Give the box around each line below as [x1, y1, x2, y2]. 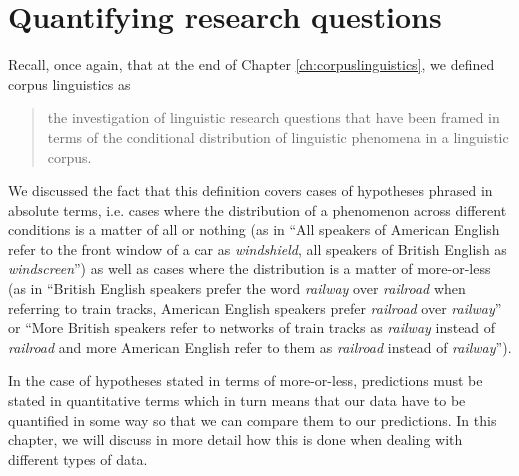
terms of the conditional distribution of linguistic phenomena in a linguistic [47, 126, 509, 147]
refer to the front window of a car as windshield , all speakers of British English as [8, 238, 507, 259]
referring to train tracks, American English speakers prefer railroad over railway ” [8, 297, 502, 318]
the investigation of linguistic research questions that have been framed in [47, 107, 500, 128]
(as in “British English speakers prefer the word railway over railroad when [8, 278, 466, 299]
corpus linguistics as [8, 73, 131, 94]
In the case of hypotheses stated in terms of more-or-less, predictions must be [8, 370, 483, 391]
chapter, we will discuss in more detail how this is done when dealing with [8, 429, 463, 450]
